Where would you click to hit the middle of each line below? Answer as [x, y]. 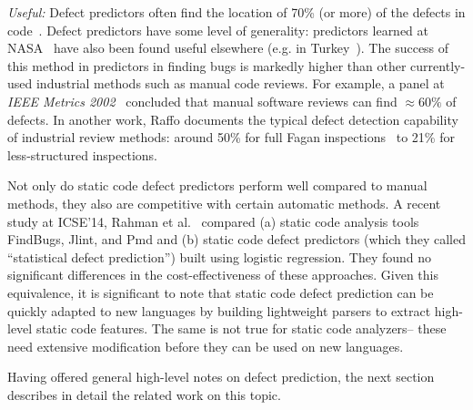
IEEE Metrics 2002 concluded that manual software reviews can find [202, 101]
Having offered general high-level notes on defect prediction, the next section [221, 377]
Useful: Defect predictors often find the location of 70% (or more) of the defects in [236, 12]
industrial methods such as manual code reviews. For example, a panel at [240, 83]
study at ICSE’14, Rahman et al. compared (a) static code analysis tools [213, 221]
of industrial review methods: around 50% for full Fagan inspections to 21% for [231, 137]
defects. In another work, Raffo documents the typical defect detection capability [233, 119]
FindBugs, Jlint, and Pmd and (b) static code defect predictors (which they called [236, 239]
